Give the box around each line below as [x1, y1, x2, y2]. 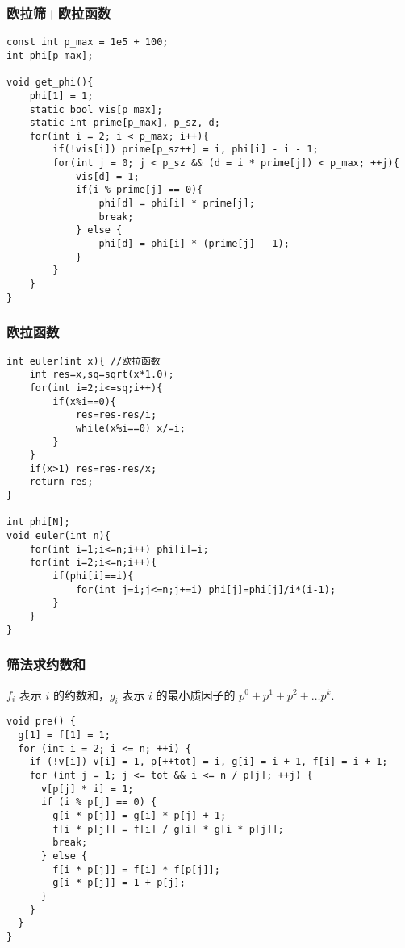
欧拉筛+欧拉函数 [6, 2, 111, 23]
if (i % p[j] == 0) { [40, 796, 157, 808]
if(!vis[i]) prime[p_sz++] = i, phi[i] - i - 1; [52, 144, 319, 156]
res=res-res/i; [75, 409, 157, 421]
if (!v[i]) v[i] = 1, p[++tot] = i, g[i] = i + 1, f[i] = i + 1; [29, 756, 388, 768]
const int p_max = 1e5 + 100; [6, 36, 169, 48]
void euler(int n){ [6, 530, 111, 542]
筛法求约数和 [6, 654, 86, 674]
